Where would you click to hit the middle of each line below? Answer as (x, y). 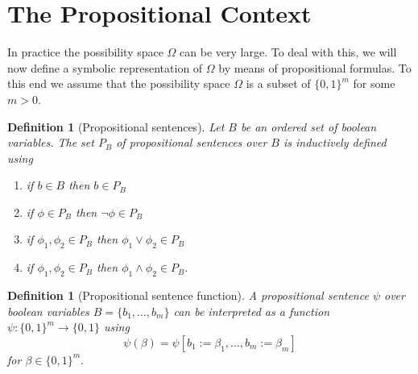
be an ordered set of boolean (308, 126)
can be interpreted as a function (252, 311)
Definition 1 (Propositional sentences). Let (116, 126)
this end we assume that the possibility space (119, 83)
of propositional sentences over (192, 142)
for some (374, 83)
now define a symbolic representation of (105, 67)
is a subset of (278, 83)
